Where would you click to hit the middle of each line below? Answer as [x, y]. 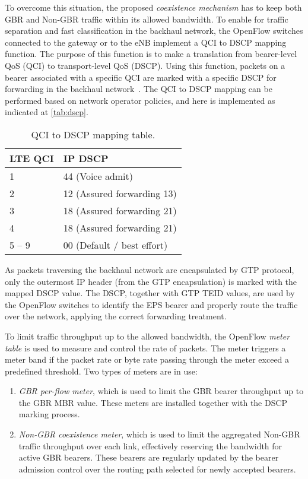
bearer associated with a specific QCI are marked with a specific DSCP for [141, 77]
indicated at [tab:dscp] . [47, 112]
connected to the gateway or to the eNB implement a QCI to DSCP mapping [146, 42]
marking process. [49, 414]
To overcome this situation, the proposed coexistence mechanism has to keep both [153, 7]
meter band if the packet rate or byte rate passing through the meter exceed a [147, 359]
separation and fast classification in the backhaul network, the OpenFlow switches [154, 31]
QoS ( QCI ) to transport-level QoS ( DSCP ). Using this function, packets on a [145, 65]
